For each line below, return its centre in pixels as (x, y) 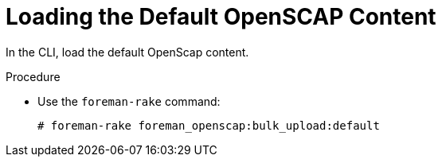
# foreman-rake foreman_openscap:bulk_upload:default (209, 125)
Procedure (33, 76)
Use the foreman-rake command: (129, 101)
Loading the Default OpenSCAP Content (221, 17)
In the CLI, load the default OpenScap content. (127, 52)
